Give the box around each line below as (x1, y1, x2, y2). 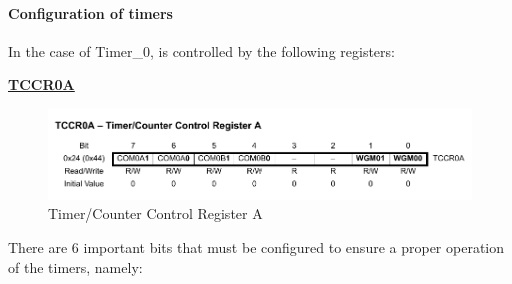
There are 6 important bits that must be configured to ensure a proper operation (8, 236, 505, 257)
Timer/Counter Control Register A (48, 203, 263, 224)
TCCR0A (8, 74, 75, 95)
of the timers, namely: (8, 256, 143, 277)
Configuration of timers (8, 2, 173, 23)
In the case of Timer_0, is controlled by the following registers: (8, 40, 395, 61)
